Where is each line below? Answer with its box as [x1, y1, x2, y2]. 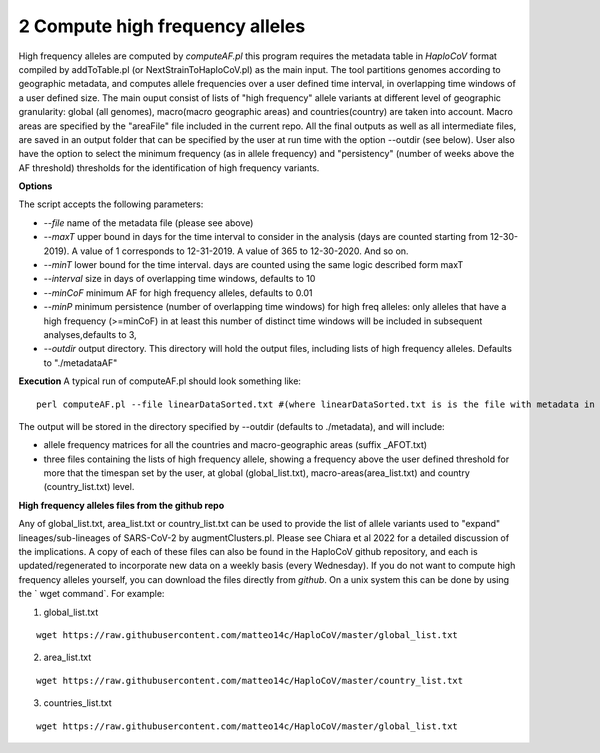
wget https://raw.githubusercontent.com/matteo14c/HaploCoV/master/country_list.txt [36, 675, 464, 686]
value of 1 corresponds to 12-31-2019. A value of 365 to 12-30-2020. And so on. [80, 245, 409, 257]
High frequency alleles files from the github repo [18, 499, 225, 511]
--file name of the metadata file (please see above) [43, 216, 254, 229]
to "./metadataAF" [43, 356, 118, 369]
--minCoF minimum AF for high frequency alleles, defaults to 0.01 [43, 286, 314, 299]
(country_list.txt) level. [43, 481, 135, 493]
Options [18, 180, 53, 192]
